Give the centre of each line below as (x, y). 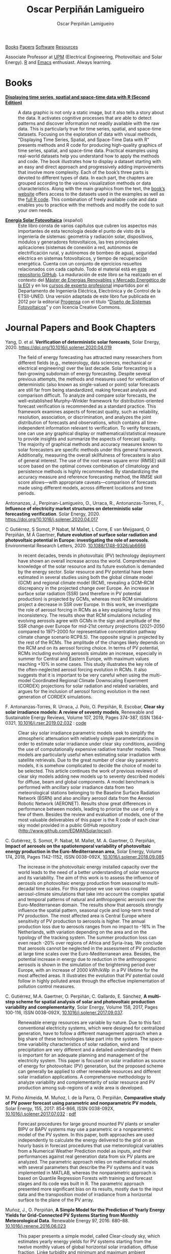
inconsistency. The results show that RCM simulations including (85, 615)
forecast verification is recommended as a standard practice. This (87, 406)
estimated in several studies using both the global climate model (85, 577)
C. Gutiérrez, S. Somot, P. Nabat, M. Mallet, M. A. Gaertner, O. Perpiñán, (80, 840)
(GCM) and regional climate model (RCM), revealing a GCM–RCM (86, 583)
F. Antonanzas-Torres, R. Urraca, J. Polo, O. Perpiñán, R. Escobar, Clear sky (85, 706)
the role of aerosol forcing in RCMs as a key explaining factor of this (89, 610)
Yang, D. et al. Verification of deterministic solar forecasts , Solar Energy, (83, 342)
